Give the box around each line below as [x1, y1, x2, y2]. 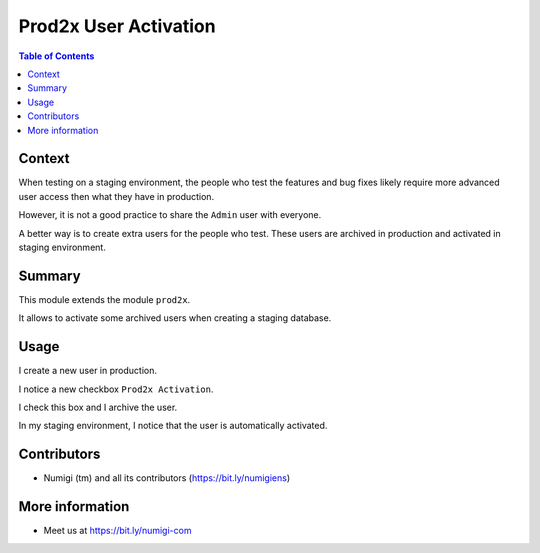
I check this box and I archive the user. [18, 401, 178, 413]
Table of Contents [18, 50, 95, 62]
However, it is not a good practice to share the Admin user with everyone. [18, 209, 322, 221]
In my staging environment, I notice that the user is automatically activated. [18, 420, 328, 432]
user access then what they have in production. [18, 190, 215, 202]
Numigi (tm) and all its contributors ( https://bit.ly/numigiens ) [43, 472, 291, 484]
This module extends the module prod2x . [18, 293, 191, 305]
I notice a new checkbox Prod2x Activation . [18, 383, 214, 395]
